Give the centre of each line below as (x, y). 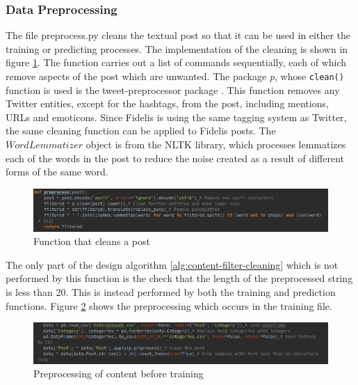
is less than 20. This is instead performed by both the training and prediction (171, 292)
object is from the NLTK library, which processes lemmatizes (216, 144)
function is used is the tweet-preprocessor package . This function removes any (173, 89)
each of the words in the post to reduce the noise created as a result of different (175, 158)
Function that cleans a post (92, 241)
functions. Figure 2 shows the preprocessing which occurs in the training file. (169, 305)
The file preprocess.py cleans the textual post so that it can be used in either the (178, 35)
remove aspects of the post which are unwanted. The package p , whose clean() (175, 76)
